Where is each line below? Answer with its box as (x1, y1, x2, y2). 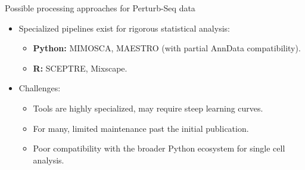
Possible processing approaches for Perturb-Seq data (5, 2, 195, 14)
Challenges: (18, 82, 61, 94)
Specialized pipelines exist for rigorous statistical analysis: (18, 21, 230, 34)
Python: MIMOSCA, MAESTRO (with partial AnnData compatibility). (33, 42, 301, 54)
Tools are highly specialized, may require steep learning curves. (33, 101, 263, 114)
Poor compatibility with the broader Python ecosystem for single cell (33, 142, 285, 154)
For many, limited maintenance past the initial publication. (33, 122, 249, 134)
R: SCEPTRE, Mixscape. (33, 61, 127, 74)
